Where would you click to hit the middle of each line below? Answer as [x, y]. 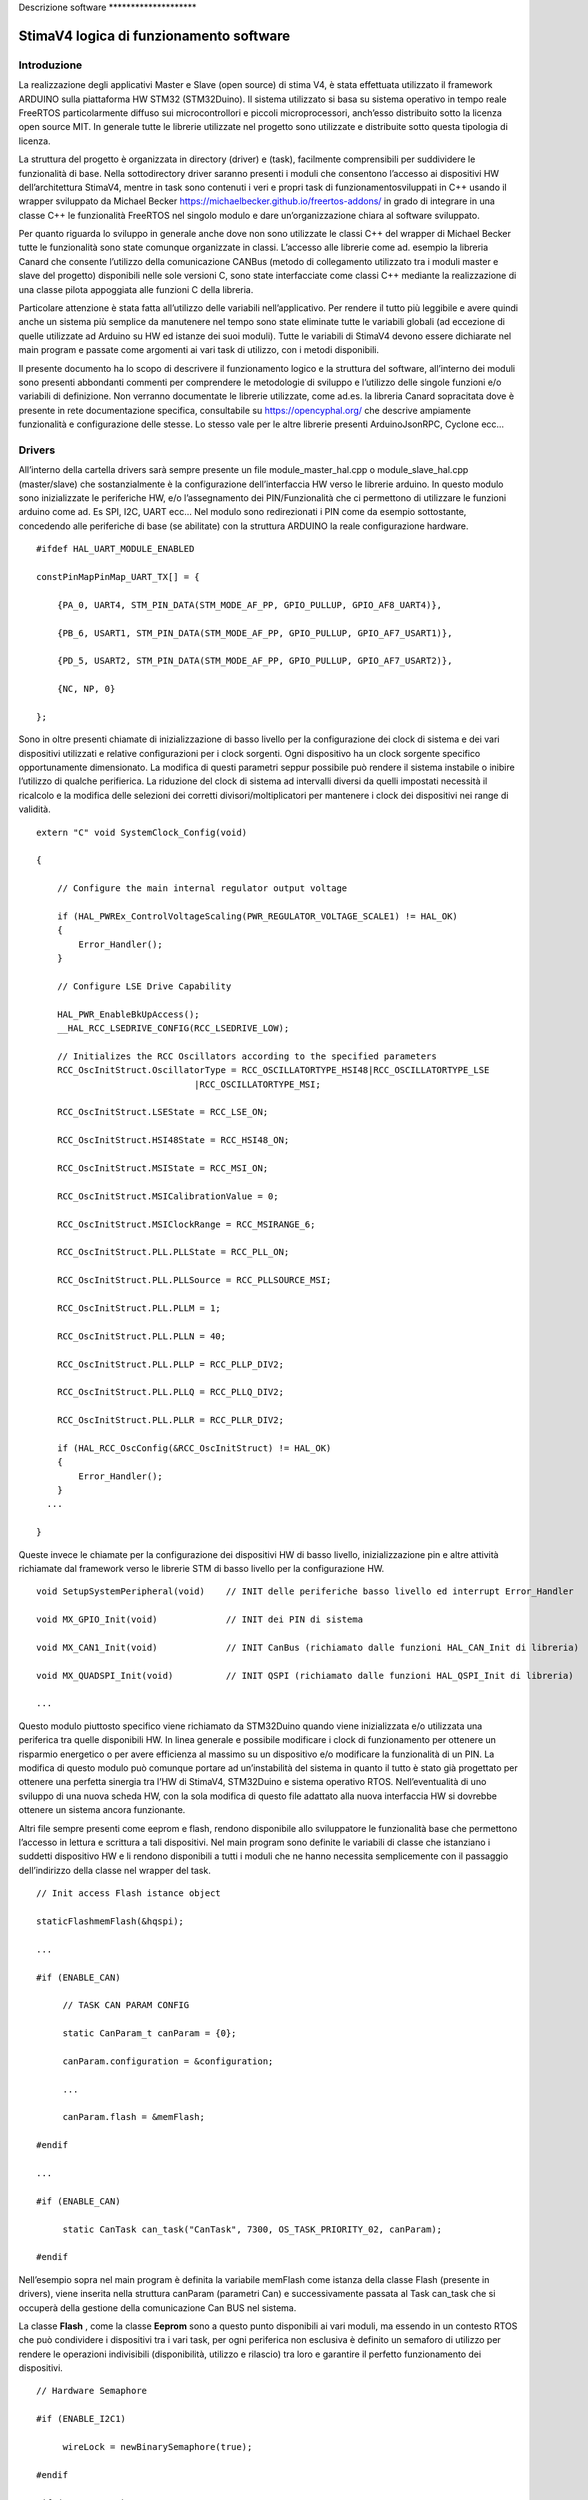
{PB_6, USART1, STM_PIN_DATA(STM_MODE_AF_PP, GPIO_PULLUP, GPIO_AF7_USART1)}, [254, 633]
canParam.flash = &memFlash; [133, 2117]
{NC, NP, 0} [86, 689]
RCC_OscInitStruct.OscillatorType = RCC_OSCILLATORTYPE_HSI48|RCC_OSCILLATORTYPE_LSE [273, 1070]
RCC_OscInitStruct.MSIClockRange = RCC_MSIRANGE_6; [186, 1224]
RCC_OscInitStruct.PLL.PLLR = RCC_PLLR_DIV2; [170, 1420]
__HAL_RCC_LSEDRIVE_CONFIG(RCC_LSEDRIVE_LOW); [173, 1028]
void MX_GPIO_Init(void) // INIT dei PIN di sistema [200, 1619]
